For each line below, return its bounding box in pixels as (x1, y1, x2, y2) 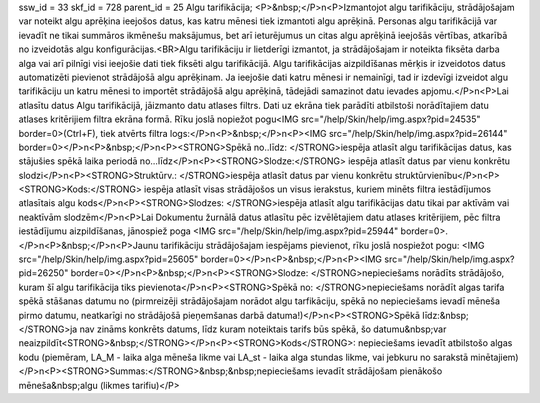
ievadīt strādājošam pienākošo (315, 365, 443, 377)
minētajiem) (470, 351, 519, 363)
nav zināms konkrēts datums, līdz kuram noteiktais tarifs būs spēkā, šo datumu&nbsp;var (79, 323, 447, 335)
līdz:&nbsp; (421, 309, 469, 321)
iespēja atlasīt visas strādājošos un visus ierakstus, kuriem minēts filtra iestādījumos (143, 183, 492, 195)
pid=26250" (18, 267, 69, 279)
